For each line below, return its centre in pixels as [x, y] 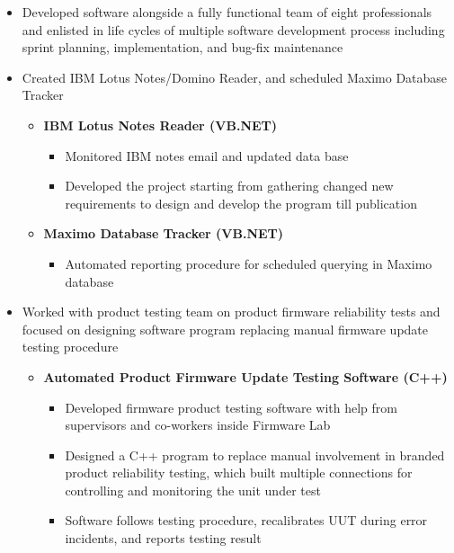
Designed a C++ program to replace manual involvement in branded [255, 455]
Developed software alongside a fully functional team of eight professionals [227, 12]
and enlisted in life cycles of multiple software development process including [233, 29]
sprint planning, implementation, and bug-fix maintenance [182, 47]
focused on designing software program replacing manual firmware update [225, 329]
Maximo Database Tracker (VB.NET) [164, 233]
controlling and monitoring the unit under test [193, 490]
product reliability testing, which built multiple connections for [239, 473]
